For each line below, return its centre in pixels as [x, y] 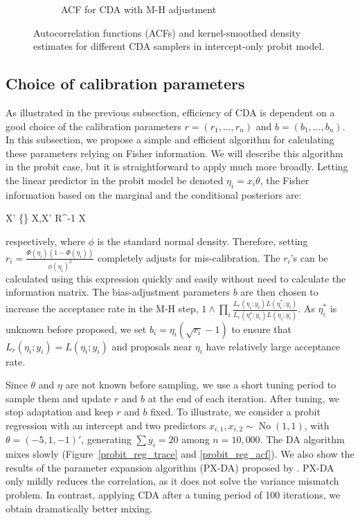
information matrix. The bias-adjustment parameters [118, 292]
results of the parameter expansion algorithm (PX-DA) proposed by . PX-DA [170, 467]
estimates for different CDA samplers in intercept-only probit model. [179, 46]
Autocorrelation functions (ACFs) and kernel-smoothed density [167, 32]
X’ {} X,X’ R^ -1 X [46, 218]
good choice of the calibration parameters [93, 126]
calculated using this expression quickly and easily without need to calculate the [176, 278]
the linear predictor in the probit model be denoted [115, 180]
